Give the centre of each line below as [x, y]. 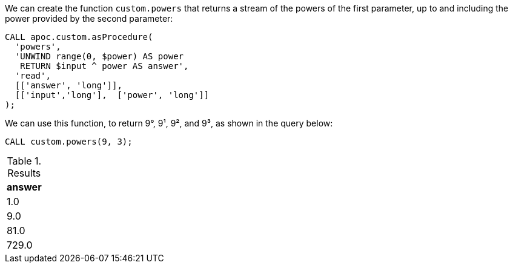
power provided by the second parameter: [89, 18]
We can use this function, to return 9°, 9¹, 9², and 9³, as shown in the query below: [169, 123]
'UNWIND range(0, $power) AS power [99, 56]
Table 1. [24, 161]
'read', [33, 76]
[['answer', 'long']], [68, 85]
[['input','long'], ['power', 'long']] [112, 95]
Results [24, 173]
